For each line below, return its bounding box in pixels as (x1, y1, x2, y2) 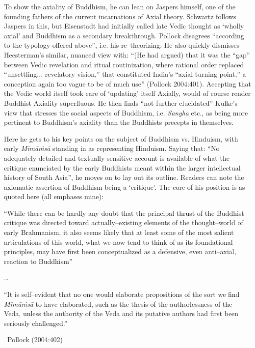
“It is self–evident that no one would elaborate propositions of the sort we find (4, 289, 240, 299)
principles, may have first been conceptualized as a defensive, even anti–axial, (4, 246, 236, 257)
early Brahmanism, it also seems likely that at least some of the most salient (4, 227, 234, 237)
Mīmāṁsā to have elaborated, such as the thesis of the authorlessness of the (4, 298, 232, 309)
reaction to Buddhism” (4, 256, 73, 266)
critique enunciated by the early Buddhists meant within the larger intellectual (4, 162, 241, 173)
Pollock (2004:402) (7, 334, 63, 345)
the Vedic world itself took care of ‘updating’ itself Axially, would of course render (4, 88, 251, 98)
